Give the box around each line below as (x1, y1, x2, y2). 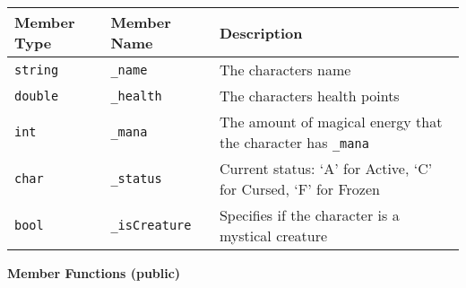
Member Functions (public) (7, 264, 181, 282)
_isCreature (110, 218, 192, 232)
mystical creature (219, 225, 328, 246)
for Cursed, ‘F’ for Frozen (219, 179, 380, 199)
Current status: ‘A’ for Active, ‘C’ (219, 158, 433, 179)
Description (219, 22, 303, 43)
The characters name (219, 59, 351, 80)
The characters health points (219, 85, 400, 106)
